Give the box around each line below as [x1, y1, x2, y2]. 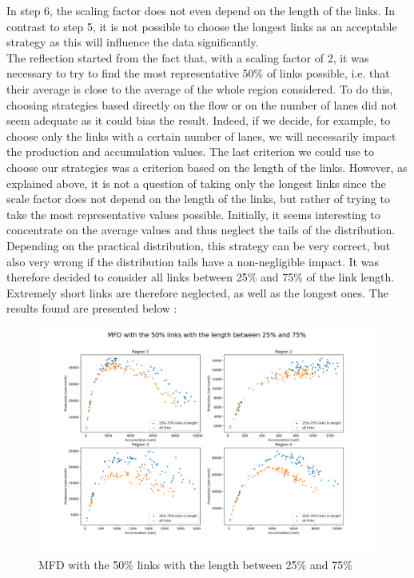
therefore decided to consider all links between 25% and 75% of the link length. [6, 269, 395, 285]
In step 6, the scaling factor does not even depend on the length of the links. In [6, 2, 396, 18]
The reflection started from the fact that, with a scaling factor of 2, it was [6, 49, 369, 66]
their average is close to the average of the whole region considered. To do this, [6, 80, 393, 97]
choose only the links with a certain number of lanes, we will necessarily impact [6, 127, 396, 144]
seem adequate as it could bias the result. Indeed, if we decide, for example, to [6, 112, 391, 129]
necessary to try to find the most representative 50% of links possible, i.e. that [6, 65, 390, 82]
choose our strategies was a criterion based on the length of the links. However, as [6, 158, 408, 175]
